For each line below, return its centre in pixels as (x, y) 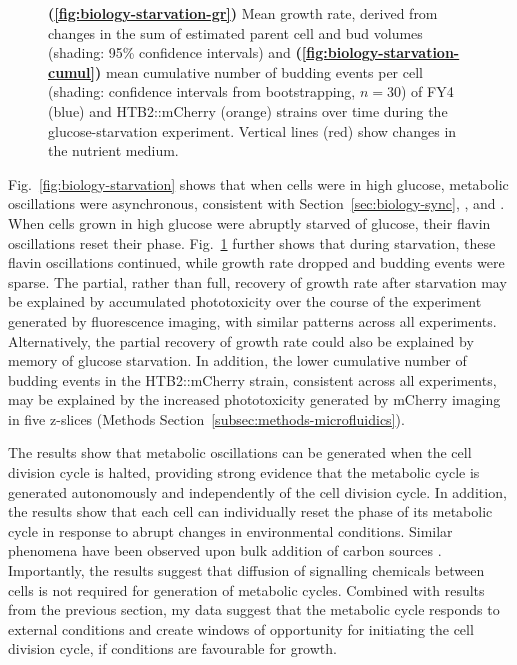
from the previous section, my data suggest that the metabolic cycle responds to (254, 609)
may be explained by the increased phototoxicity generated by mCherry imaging (254, 399)
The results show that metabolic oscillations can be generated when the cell (240, 452)
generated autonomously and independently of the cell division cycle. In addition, (257, 491)
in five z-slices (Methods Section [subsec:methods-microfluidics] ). (206, 418)
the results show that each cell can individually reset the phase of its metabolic (250, 511)
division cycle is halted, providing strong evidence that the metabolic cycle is (244, 472)
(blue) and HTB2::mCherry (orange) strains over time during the (248, 110)
